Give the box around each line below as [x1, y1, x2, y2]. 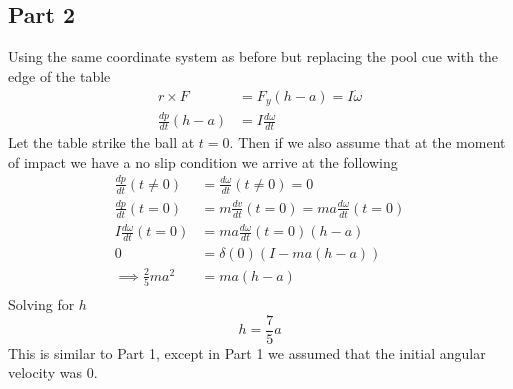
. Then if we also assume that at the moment [229, 132, 506, 153]
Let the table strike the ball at [8, 132, 195, 153]
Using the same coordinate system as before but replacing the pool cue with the [8, 46, 499, 67]
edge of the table [8, 65, 111, 86]
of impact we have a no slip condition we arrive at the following [8, 151, 398, 172]
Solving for [8, 294, 75, 315]
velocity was [8, 362, 82, 383]
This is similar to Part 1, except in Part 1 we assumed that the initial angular [8, 342, 486, 363]
